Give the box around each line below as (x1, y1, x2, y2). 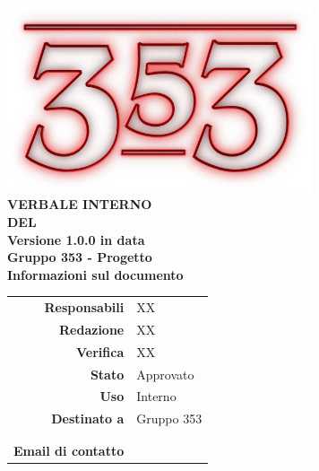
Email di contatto (13, 440, 125, 459)
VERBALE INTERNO (7, 195, 152, 214)
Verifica (76, 342, 125, 361)
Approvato (136, 364, 194, 383)
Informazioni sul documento (7, 265, 184, 283)
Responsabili (44, 298, 125, 317)
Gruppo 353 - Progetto (7, 248, 152, 266)
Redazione (59, 319, 125, 338)
